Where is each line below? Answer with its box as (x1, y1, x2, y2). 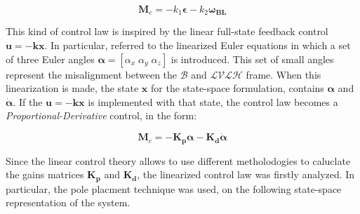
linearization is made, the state (6, 81, 139, 95)
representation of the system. (6, 195, 131, 210)
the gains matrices (6, 167, 84, 182)
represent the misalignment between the (6, 67, 178, 81)
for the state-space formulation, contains (151, 81, 324, 95)
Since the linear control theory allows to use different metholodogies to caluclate (6, 153, 351, 168)
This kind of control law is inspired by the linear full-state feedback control (6, 24, 328, 39)
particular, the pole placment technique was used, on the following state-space (6, 181, 342, 196)
